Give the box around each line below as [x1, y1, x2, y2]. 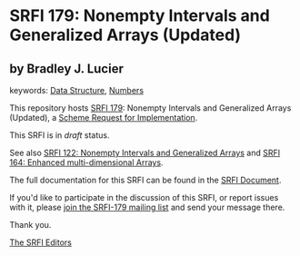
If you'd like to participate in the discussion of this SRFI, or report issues [9, 192, 279, 202]
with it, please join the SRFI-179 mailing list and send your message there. [9, 202, 285, 212]
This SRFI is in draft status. [9, 130, 110, 141]
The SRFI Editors [9, 237, 73, 248]
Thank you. [9, 220, 52, 230]
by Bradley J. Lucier [9, 61, 125, 76]
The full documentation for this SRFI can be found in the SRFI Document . [9, 174, 282, 185]
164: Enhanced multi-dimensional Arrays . [9, 157, 164, 168]
